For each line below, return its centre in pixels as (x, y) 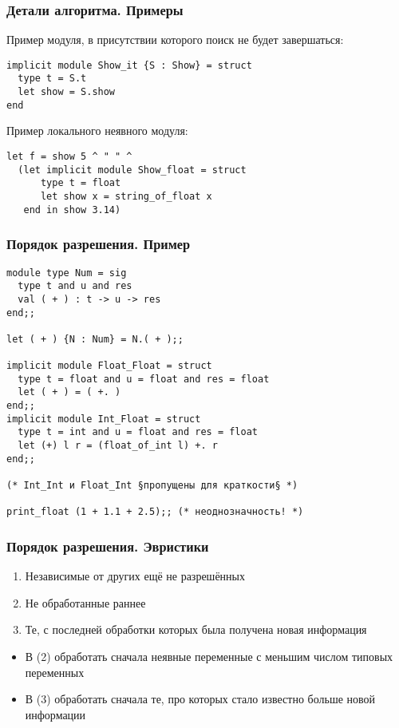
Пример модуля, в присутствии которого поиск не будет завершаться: (175, 40)
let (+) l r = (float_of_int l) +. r (118, 446)
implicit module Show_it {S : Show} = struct (129, 65)
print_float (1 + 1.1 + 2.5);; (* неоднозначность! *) (155, 512)
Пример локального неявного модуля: (97, 131)
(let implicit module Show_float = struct (132, 170)
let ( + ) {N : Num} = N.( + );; (95, 339)
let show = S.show (67, 92)
